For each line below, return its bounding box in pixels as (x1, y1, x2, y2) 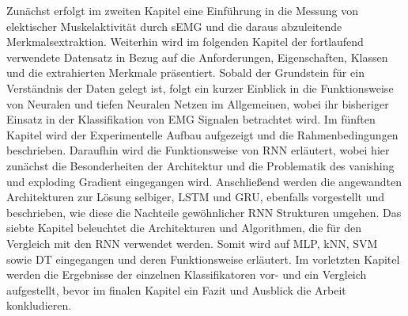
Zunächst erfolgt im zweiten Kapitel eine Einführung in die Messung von (6, 2, 359, 18)
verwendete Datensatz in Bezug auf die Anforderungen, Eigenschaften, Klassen (6, 48, 388, 65)
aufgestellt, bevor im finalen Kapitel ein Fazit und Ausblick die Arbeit (6, 281, 346, 298)
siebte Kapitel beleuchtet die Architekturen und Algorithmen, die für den (6, 219, 362, 236)
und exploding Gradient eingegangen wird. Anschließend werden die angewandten (6, 173, 402, 189)
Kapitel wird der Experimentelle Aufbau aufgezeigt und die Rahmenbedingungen (6, 126, 399, 143)
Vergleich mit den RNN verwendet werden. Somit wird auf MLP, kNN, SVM (6, 234, 378, 251)
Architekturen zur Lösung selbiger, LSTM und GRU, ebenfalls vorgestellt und (6, 188, 385, 205)
